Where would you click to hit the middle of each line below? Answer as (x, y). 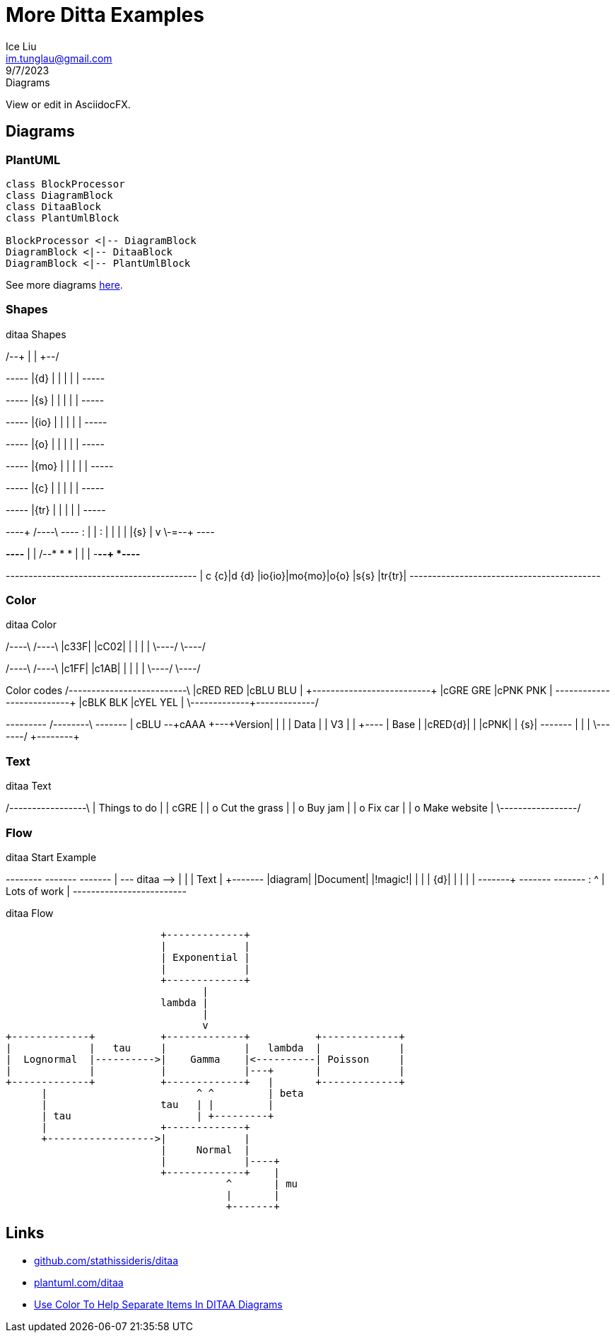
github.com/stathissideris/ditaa (106, 1260)
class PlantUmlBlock (63, 218)
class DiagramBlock (59, 195)
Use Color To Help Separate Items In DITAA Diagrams (158, 1304)
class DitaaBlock (53, 206)
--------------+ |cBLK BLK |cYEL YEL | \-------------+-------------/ (162, 703)
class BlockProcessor (65, 184)
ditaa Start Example (51, 857)
